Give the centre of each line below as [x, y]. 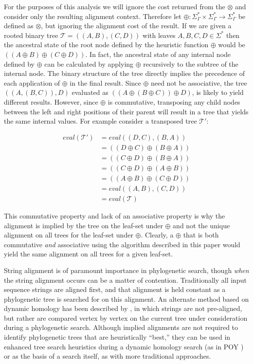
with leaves [159, 35]
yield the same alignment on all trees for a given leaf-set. [89, 254]
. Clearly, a [157, 235]
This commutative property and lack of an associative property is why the [115, 215]
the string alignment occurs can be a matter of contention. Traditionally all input [125, 280]
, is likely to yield [218, 92]
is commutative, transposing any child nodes [174, 101]
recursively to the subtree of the [191, 64]
